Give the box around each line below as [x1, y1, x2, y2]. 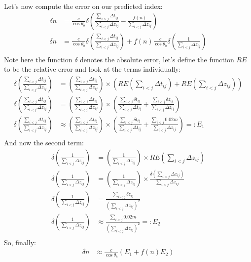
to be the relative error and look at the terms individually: [4, 64, 181, 74]
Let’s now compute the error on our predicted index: [4, 1, 163, 11]
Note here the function [4, 54, 72, 64]
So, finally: [4, 237, 36, 247]
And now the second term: [4, 137, 84, 147]
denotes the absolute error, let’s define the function [80, 54, 234, 64]
